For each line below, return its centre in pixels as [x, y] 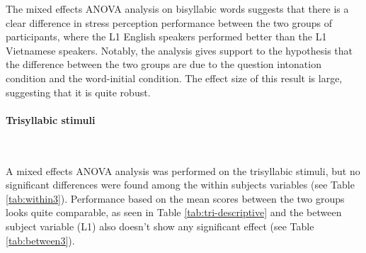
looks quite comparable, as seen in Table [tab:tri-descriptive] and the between [174, 212]
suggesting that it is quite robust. [78, 92]
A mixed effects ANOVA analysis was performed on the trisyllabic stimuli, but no [183, 170]
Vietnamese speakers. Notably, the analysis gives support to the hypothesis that [179, 50]
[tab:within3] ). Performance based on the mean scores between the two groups [175, 198]
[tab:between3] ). [40, 240]
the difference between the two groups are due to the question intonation [164, 64]
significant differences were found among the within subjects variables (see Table [180, 185]
